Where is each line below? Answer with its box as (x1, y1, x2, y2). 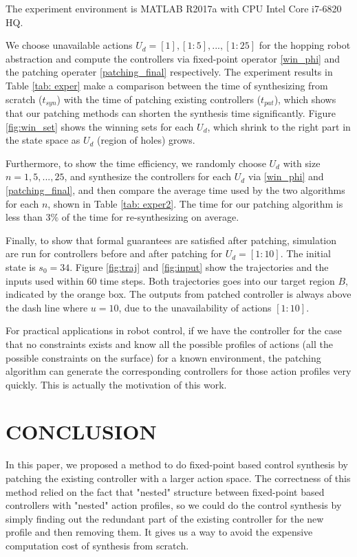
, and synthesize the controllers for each (64, 169, 232, 184)
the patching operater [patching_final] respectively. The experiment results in (6, 65, 333, 79)
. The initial (280, 246, 331, 261)
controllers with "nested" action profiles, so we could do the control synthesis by (6, 498, 342, 512)
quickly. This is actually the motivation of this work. (6, 377, 227, 391)
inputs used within (6, 273, 84, 287)
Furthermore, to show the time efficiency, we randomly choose (6, 155, 266, 170)
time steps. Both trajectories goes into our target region (100, 273, 335, 287)
